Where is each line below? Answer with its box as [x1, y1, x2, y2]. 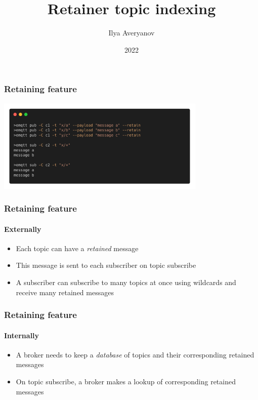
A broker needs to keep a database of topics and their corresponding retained [16, 349, 254, 359]
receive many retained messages [16, 287, 114, 297]
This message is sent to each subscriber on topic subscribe [16, 260, 196, 270]
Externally [4, 223, 41, 234]
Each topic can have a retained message [16, 243, 139, 253]
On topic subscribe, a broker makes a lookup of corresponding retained [16, 376, 236, 387]
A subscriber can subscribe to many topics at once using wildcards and [16, 277, 236, 288]
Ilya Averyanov [108, 27, 155, 38]
